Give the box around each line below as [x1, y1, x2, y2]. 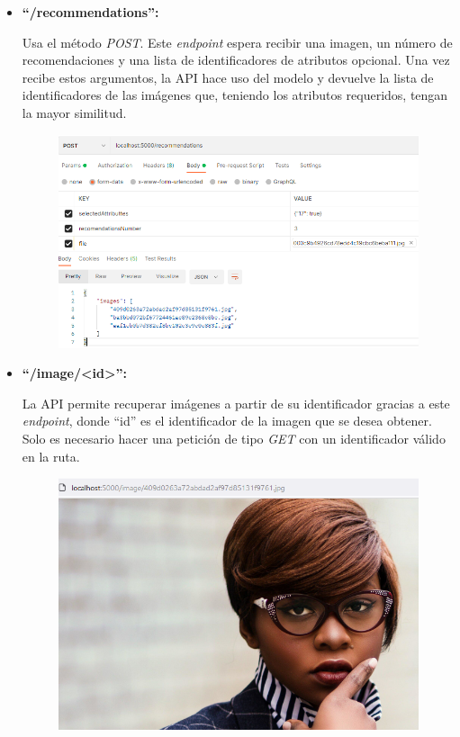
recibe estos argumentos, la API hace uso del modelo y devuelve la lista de [22, 67, 434, 86]
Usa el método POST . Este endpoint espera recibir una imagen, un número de [22, 32, 453, 51]
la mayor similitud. [22, 103, 127, 121]
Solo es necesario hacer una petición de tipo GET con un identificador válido [22, 428, 446, 447]
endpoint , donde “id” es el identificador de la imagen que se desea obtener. [22, 411, 432, 430]
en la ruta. [22, 446, 80, 465]
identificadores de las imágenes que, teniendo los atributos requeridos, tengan [22, 85, 448, 104]
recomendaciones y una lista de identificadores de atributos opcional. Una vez [22, 50, 450, 69]
